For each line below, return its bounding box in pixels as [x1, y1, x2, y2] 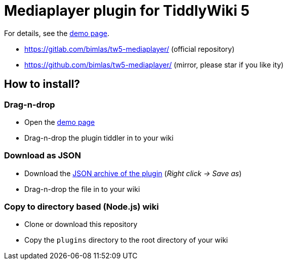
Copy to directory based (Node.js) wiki [4, 202, 159, 212]
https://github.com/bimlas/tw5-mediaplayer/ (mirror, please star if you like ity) [24, 60, 284, 69]
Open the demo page [24, 117, 95, 126]
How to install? [4, 78, 80, 91]
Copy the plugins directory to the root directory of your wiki [24, 236, 228, 245]
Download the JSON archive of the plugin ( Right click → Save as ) [24, 169, 242, 178]
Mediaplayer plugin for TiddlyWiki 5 [4, 2, 250, 19]
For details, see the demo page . [4, 28, 110, 38]
